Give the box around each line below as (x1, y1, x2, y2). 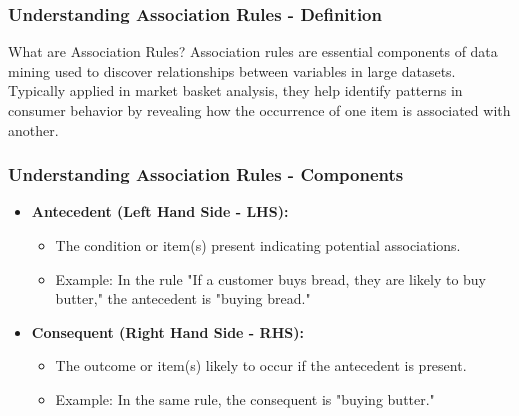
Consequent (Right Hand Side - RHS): (31, 321, 304, 342)
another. (8, 119, 59, 140)
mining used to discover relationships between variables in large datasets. (8, 60, 456, 81)
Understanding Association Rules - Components (8, 162, 404, 187)
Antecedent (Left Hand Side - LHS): (31, 201, 289, 222)
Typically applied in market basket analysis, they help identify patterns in (8, 80, 463, 101)
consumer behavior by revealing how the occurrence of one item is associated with (8, 100, 511, 120)
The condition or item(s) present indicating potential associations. (55, 235, 461, 255)
